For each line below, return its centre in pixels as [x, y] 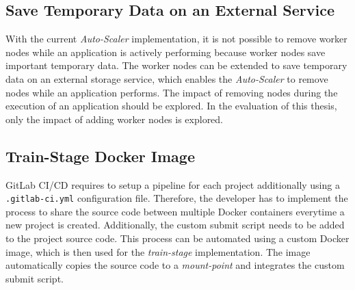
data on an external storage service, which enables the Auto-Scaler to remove [167, 78]
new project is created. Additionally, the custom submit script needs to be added [175, 225]
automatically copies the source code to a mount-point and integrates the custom [175, 265]
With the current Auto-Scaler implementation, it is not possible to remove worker [176, 39]
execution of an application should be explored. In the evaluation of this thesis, [171, 106]
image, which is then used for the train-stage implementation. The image [158, 251]
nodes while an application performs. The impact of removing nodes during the [172, 92]
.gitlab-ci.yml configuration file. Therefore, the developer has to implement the [177, 198]
